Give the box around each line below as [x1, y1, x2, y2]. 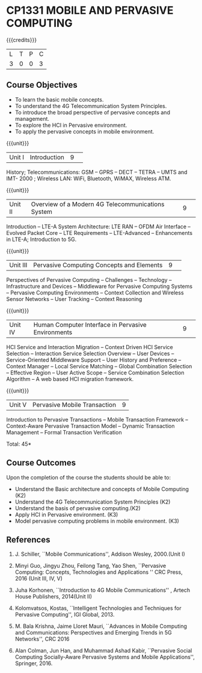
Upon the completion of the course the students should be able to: [6, 474, 171, 481]
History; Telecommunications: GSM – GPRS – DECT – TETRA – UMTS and [6, 168, 188, 175]
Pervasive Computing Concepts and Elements [32, 261, 163, 269]
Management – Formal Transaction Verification [6, 428, 122, 436]
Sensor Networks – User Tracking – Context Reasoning [6, 295, 142, 302]
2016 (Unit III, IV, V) [14, 575, 63, 582]
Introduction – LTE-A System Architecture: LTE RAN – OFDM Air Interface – [6, 223, 191, 230]
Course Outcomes [6, 458, 76, 468]
